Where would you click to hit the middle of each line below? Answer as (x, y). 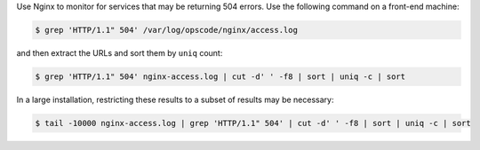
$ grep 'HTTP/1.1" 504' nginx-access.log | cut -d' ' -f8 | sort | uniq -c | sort (220, 76)
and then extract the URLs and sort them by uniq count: (120, 52)
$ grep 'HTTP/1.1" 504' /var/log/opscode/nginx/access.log (166, 30)
